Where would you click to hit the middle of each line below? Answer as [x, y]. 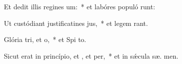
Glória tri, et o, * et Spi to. [45, 39]
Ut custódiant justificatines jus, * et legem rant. [76, 23]
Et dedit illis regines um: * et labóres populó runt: [80, 6]
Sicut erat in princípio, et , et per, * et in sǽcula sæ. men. [91, 55]
